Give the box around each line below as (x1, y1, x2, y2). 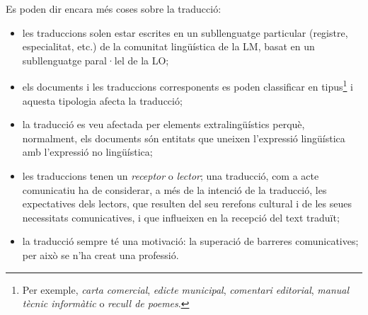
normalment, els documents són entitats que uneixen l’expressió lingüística (22, 130, 345, 145)
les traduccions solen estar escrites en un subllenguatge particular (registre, (22, 25, 348, 40)
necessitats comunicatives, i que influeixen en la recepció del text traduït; (22, 210, 340, 224)
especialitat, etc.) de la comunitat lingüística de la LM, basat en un (22, 39, 315, 54)
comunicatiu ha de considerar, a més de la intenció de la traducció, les (22, 182, 327, 197)
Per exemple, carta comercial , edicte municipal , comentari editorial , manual (22, 282, 350, 297)
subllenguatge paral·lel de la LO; (22, 52, 169, 67)
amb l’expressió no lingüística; (22, 144, 153, 159)
